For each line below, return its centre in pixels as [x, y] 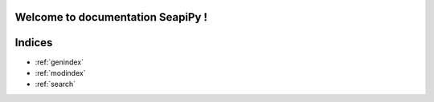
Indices [34, 43]
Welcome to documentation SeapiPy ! [111, 17]
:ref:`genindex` [59, 62]
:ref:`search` [55, 84]
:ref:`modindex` [60, 73]
